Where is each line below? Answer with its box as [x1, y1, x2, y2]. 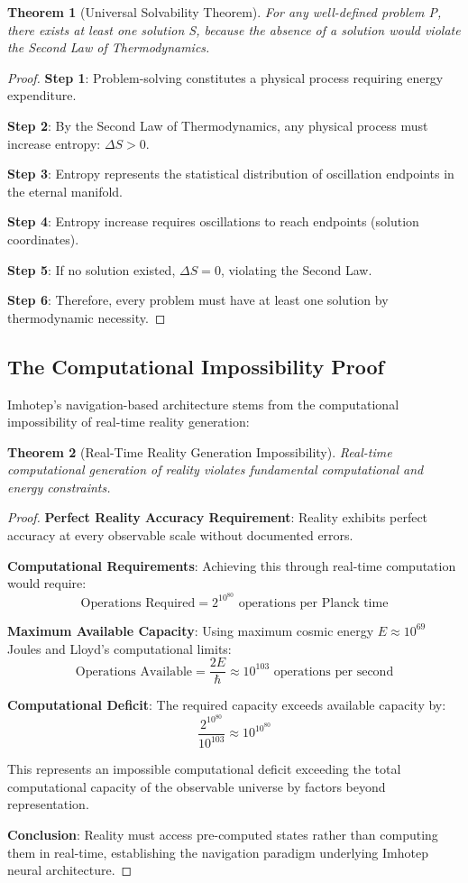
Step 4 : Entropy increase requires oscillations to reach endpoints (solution [7, 212, 419, 231]
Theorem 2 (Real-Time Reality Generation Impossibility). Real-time [7, 442, 392, 461]
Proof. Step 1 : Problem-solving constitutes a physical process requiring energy [7, 68, 444, 87]
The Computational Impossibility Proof [7, 352, 384, 380]
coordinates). [7, 229, 79, 248]
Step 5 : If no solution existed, [7, 260, 176, 279]
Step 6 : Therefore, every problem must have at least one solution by [7, 290, 389, 309]
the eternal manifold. [7, 181, 124, 200]
